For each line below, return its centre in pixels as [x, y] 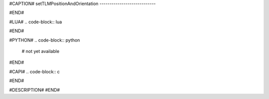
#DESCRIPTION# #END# [34, 90]
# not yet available [41, 51]
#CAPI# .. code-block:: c [34, 71]
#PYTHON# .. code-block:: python [45, 40]
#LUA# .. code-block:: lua [36, 22]
